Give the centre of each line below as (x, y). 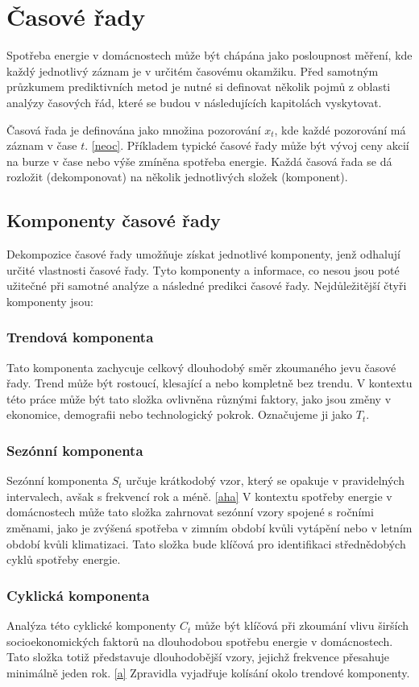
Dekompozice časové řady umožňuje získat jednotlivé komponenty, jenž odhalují (203, 254)
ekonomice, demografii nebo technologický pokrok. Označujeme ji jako (180, 414)
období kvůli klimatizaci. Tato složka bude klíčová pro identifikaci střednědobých (206, 543)
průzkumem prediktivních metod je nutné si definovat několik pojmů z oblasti (199, 87)
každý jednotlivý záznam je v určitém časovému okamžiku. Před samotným (193, 70)
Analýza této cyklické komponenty (91, 625)
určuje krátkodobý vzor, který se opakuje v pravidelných (265, 480)
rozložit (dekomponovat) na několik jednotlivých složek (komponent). (177, 177)
